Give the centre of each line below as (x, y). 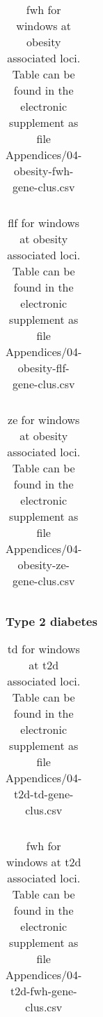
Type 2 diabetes (51, 621)
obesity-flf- (43, 368)
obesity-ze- (43, 565)
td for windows (43, 649)
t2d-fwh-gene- (43, 991)
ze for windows (44, 419)
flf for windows (44, 223)
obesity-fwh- (43, 171)
